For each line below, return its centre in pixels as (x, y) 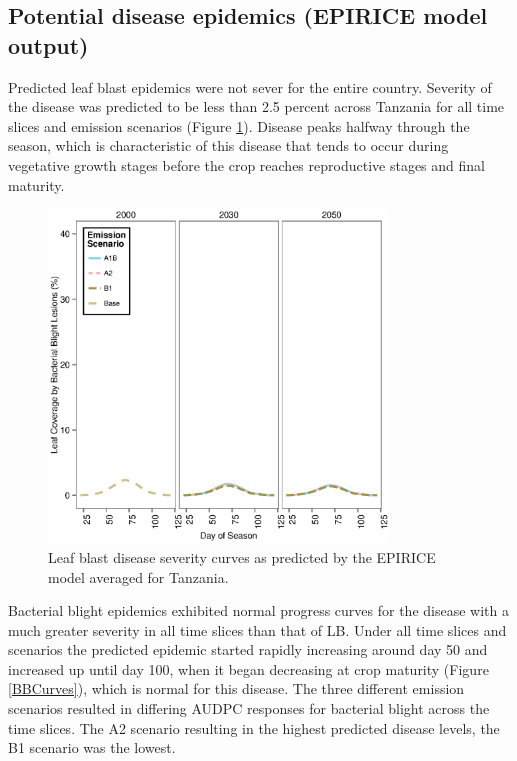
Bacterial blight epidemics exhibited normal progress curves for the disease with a (258, 610)
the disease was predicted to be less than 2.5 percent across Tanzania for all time (256, 106)
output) (48, 44)
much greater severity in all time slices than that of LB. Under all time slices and (257, 629)
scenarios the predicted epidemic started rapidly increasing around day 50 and (248, 649)
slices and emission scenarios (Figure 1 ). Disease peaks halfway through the (239, 125)
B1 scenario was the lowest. (92, 747)
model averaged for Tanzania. (138, 576)
